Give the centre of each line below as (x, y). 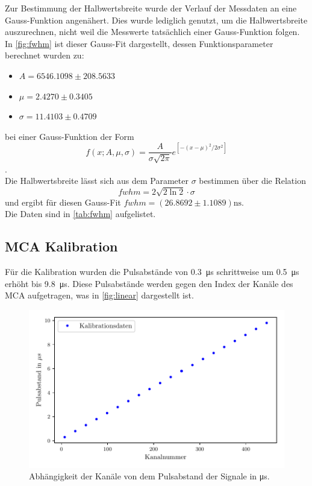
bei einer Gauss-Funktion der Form (70, 136)
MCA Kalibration (61, 246)
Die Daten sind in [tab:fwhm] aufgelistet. (80, 214)
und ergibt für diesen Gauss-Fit (63, 202)
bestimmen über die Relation (252, 181)
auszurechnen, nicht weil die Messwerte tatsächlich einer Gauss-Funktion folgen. (152, 32)
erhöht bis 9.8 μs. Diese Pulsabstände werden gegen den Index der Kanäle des (149, 283)
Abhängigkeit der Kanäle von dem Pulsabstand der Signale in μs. (149, 476)
